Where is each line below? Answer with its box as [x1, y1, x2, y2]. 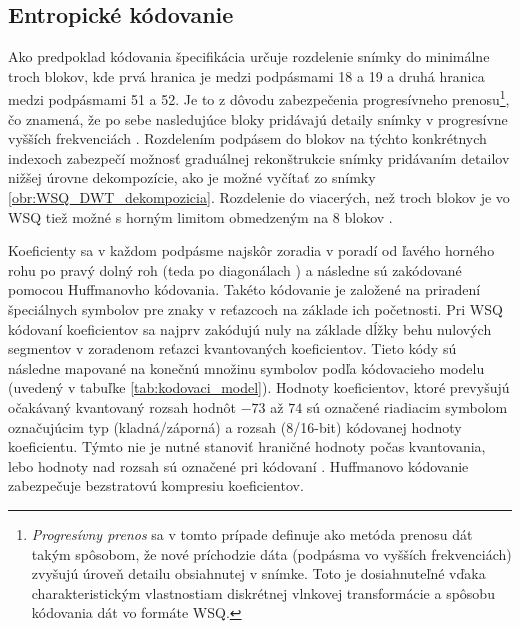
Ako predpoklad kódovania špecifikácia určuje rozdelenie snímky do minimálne [8, 46, 490, 67]
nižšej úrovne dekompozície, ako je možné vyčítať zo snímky [8, 167, 376, 188]
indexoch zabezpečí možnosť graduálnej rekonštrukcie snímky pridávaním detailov [8, 147, 510, 168]
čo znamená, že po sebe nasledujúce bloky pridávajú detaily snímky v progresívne [8, 108, 508, 129]
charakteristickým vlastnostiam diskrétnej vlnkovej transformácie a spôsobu [31, 582, 495, 603]
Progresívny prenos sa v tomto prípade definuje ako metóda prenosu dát [31, 523, 473, 544]
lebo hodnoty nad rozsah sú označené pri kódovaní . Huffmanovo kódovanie [8, 455, 469, 476]
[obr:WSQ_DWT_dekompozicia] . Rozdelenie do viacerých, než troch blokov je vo [8, 187, 510, 208]
